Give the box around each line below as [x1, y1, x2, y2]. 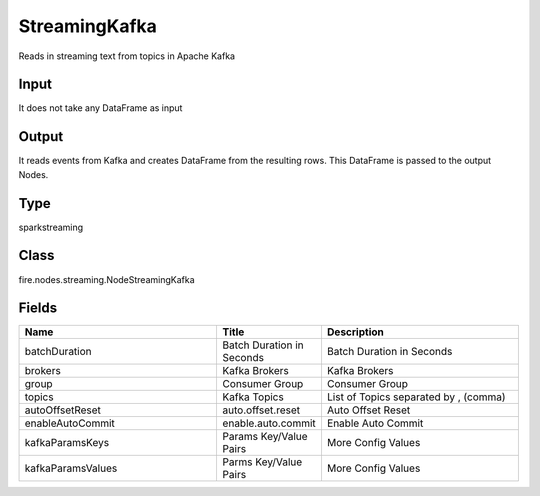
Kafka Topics [222, 390, 284, 404]
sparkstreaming [18, 221, 84, 233]
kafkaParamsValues [24, 461, 118, 475]
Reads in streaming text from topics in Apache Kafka [18, 50, 235, 62]
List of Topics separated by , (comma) [326, 390, 506, 404]
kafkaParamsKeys [24, 436, 110, 450]
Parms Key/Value [222, 455, 303, 469]
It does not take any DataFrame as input [18, 102, 183, 114]
